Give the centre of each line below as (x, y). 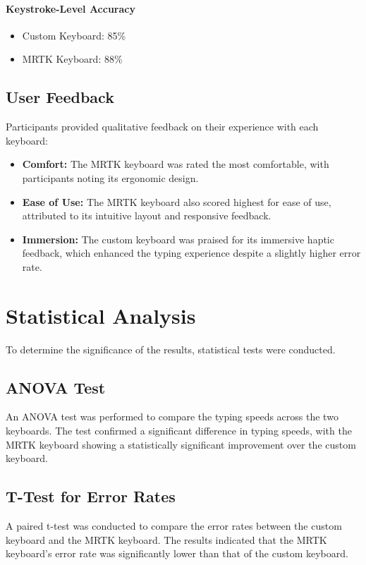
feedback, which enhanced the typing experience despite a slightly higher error (191, 253)
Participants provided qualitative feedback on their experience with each (162, 127)
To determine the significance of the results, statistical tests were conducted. (171, 349)
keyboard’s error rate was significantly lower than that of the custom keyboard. (177, 553)
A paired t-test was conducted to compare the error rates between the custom (174, 526)
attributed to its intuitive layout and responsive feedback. (147, 215)
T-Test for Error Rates (91, 496)
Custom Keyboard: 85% (74, 35)
